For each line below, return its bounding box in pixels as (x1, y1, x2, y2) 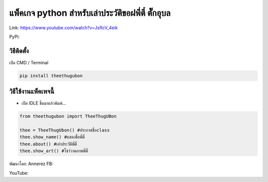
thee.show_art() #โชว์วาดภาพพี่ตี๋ (19, 148, 88, 154)
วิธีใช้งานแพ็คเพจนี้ (9, 87, 55, 96)
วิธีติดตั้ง (9, 46, 29, 55)
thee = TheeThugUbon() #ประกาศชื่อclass (19, 128, 110, 133)
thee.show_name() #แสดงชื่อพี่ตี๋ (19, 134, 85, 140)
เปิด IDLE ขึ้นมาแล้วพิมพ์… (21, 100, 67, 106)
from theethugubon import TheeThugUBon (19, 114, 117, 119)
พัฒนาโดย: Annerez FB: (9, 161, 54, 167)
